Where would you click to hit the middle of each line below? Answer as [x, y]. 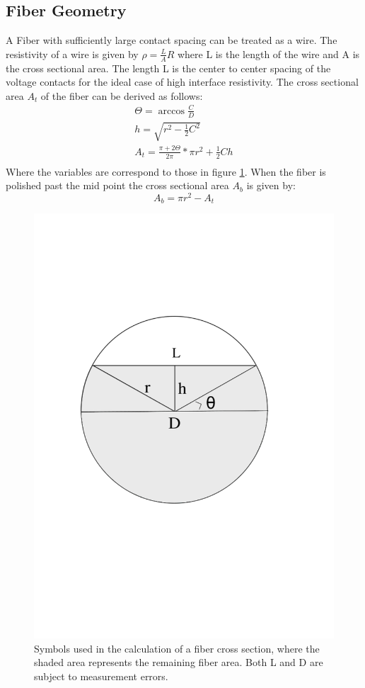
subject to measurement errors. [101, 676]
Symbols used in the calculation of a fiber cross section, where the [177, 648]
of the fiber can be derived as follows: [122, 95]
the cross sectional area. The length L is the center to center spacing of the [168, 68]
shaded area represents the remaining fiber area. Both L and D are [179, 662]
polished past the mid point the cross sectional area [117, 185]
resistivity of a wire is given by [72, 53]
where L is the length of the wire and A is [268, 53]
